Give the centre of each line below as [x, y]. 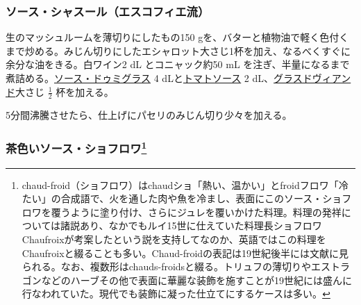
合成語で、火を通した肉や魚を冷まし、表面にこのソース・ [192, 198]
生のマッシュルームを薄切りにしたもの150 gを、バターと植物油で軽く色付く [177, 37]
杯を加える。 [85, 91]
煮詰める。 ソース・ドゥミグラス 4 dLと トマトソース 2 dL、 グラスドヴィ [169, 78]
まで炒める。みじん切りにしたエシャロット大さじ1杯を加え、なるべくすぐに [178, 50]
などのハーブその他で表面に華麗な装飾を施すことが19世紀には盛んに [196, 280]
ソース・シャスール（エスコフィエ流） [108, 11]
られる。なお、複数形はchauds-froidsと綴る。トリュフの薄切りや [167, 266]
